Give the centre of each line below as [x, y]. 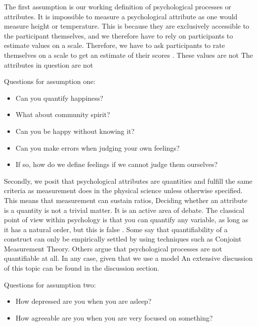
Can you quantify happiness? [59, 98]
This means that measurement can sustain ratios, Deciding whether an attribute [126, 200]
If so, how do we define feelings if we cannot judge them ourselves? [117, 164]
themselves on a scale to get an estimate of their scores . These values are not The [128, 55]
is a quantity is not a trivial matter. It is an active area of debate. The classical [124, 210]
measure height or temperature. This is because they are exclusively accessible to [127, 26]
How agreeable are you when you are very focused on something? [114, 317]
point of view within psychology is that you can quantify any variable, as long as [126, 220]
